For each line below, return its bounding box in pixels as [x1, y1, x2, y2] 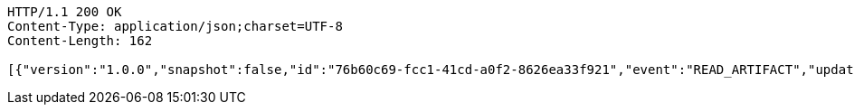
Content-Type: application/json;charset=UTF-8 [7, 19, 343, 33]
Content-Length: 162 [7, 33, 153, 48]
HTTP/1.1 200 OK [7, 5, 122, 19]
